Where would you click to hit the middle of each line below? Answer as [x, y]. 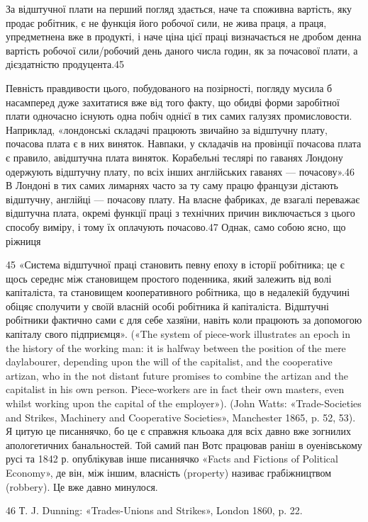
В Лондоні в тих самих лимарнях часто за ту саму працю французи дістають [172, 185]
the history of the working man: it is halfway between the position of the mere [176, 347]
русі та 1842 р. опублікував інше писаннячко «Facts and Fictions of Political [172, 459]
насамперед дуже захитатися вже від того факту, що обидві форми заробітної [173, 102]
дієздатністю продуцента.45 [65, 64]
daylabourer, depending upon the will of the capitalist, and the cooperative [169, 362]
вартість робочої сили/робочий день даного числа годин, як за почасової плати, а [182, 50]
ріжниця [23, 240]
